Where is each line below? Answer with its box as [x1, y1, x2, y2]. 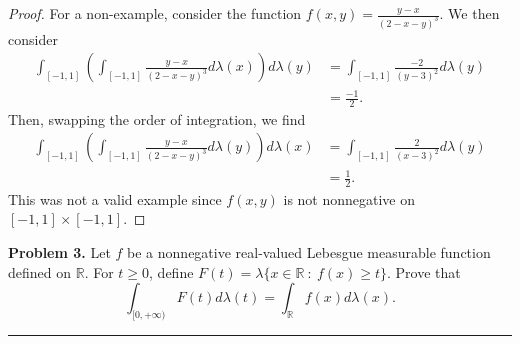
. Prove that [386, 261, 461, 282]
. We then [439, 3, 500, 23]
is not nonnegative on [283, 188, 416, 209]
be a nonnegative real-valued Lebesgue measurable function [127, 242, 491, 263]
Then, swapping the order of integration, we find [8, 108, 306, 129]
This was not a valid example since [8, 188, 222, 209]
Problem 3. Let [8, 242, 111, 263]
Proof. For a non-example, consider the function [8, 3, 302, 23]
